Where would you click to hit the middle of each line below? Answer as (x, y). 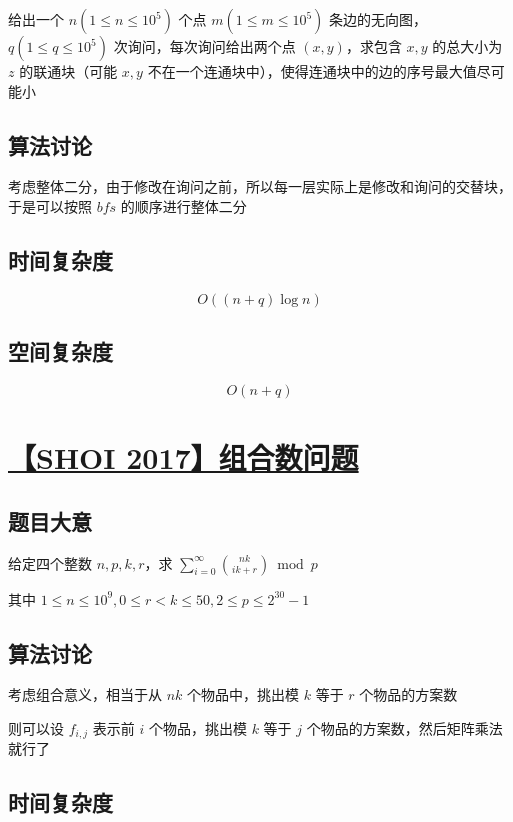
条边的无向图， (378, 19)
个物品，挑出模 (197, 727)
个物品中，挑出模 (243, 694)
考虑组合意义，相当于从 (85, 694)
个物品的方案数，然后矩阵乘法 (404, 727)
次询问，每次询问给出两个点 (204, 46)
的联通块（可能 (68, 71)
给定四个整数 (50, 562)
